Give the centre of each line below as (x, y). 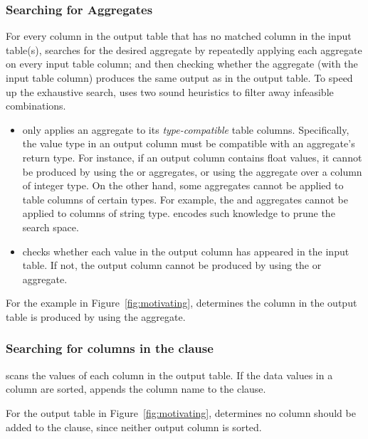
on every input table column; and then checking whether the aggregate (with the (182, 64)
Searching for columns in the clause (110, 348)
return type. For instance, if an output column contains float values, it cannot (192, 157)
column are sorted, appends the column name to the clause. (136, 389)
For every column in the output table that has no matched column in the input (179, 36)
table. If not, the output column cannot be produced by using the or (172, 265)
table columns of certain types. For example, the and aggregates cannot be (185, 199)
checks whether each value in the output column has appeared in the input (186, 251)
